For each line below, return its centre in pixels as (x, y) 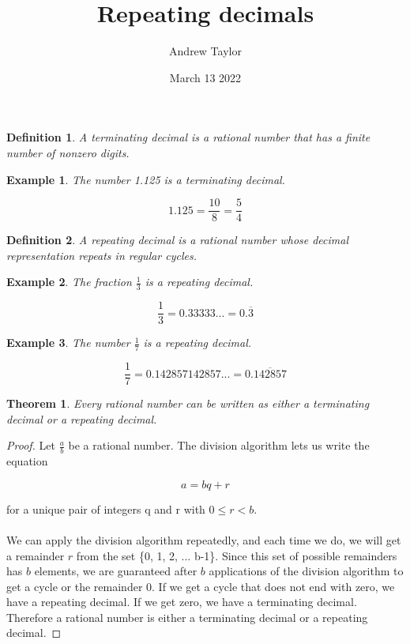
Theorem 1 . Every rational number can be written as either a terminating (188, 403)
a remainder (36, 555)
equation (27, 461)
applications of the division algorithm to (306, 571)
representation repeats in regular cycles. (102, 255)
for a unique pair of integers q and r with (106, 508)
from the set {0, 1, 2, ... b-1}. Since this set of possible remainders (237, 555)
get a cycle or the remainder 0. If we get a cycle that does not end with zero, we (201, 586)
